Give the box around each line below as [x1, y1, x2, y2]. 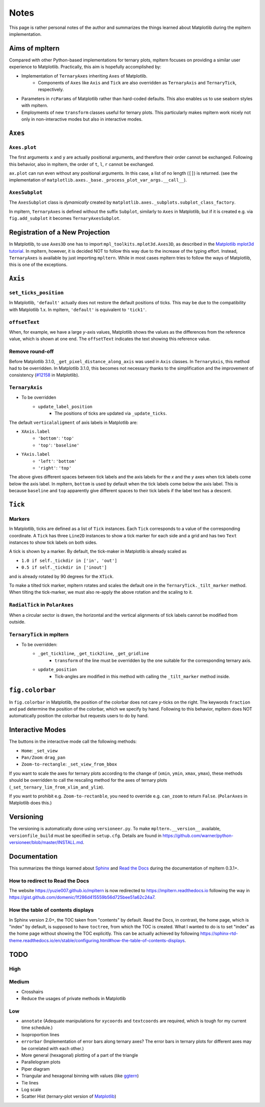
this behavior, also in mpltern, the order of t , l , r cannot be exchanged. [9, 161, 154, 167]
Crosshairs [21, 989, 44, 995]
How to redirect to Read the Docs [9, 877, 89, 884]
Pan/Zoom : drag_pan [21, 755, 66, 761]
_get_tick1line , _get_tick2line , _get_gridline [38, 651, 149, 657]
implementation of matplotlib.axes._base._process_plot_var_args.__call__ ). [9, 177, 187, 183]
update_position [38, 667, 77, 672]
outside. [9, 619, 26, 625]
